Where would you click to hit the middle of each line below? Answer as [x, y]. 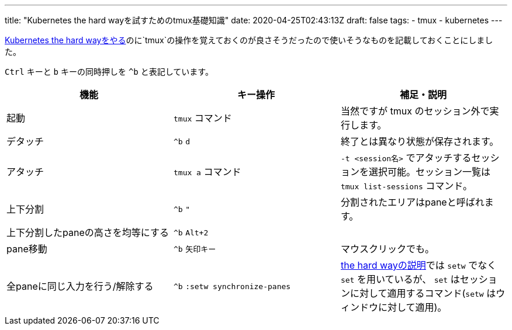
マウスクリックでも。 [387, 249]
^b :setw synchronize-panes [232, 286]
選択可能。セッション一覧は [429, 172]
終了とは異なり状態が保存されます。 [420, 141]
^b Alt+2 [191, 233]
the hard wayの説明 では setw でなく [418, 265]
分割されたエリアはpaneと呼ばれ [412, 202]
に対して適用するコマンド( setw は [423, 293]
